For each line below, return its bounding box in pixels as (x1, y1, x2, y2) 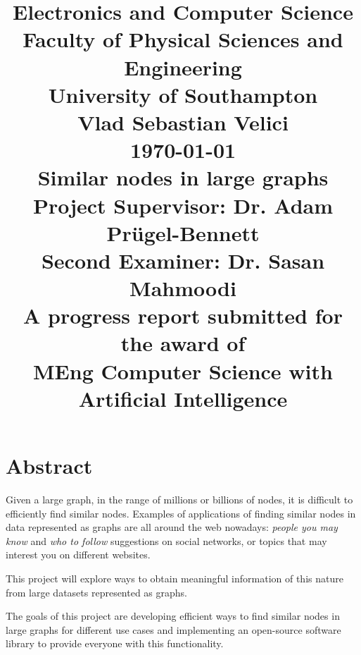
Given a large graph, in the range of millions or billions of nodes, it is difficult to (6, 491, 353, 506)
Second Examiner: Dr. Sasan (41, 245, 325, 274)
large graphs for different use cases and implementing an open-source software (6, 622, 341, 637)
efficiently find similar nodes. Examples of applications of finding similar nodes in (6, 506, 356, 520)
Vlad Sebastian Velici (77, 107, 289, 136)
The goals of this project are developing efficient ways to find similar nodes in (6, 608, 340, 623)
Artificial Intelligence (78, 384, 288, 412)
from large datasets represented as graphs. (6, 584, 188, 599)
